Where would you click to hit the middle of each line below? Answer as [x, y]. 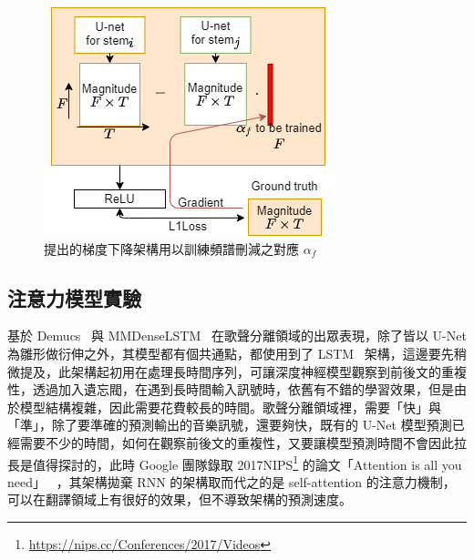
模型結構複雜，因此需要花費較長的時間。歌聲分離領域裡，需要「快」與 [230, 407]
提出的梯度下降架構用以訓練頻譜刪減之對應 [171, 248]
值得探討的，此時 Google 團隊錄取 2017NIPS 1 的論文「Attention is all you [247, 463]
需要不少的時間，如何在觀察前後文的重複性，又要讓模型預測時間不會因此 [237, 442]
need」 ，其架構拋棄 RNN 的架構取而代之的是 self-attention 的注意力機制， [232, 481]
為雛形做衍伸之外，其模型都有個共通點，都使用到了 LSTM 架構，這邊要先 [231, 353]
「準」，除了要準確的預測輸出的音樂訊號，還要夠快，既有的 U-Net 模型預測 [230, 425]
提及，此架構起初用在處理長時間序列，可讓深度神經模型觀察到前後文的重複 [243, 371]
